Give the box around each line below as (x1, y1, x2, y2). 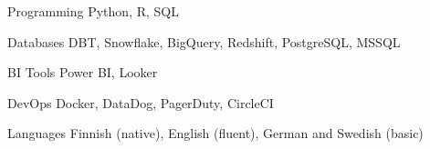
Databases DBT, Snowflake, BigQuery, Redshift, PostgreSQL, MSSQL (7, 32, 401, 51)
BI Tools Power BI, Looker (7, 63, 158, 82)
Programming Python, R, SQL (7, 2, 179, 20)
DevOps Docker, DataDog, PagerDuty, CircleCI (7, 93, 274, 112)
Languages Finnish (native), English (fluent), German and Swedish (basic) (7, 124, 424, 143)
